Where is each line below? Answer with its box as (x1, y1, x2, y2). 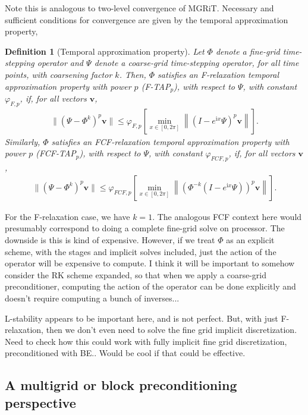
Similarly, (5, 135, 40, 147)
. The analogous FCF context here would (152, 210, 302, 222)
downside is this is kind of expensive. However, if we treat (5, 234, 215, 246)
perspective (5, 393, 76, 411)
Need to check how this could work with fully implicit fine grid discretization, (5, 335, 287, 347)
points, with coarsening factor (5, 68, 112, 80)
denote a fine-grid (215, 45, 280, 57)
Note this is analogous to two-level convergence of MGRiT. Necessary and (5, 2, 274, 14)
